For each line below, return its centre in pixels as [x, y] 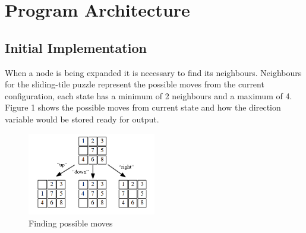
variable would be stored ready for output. [82, 119]
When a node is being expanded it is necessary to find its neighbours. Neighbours [153, 72]
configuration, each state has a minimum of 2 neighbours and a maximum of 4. [149, 95]
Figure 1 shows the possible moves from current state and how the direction [143, 107]
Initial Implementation [76, 47]
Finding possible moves [71, 223]
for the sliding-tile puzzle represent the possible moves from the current [135, 84]
